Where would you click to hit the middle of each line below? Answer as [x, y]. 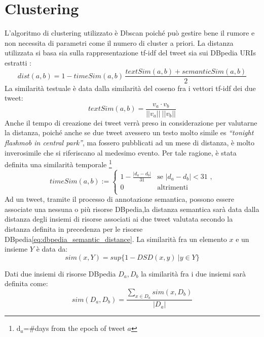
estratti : [18, 62]
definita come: [26, 283]
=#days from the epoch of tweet [74, 328]
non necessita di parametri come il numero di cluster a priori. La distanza [119, 42]
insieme [16, 249]
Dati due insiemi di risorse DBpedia [60, 273]
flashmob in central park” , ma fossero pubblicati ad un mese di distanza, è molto [129, 142]
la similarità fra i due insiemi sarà [194, 273]
